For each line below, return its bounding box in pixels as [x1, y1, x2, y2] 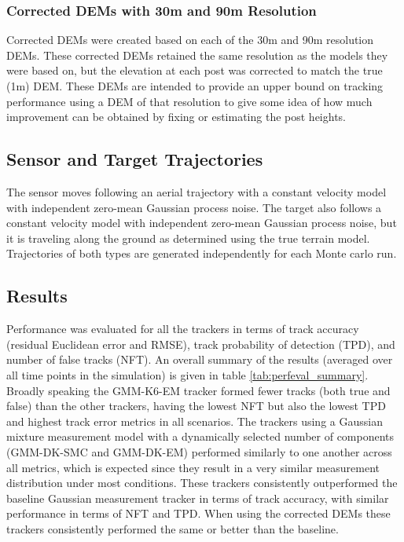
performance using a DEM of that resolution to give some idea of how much [6, 93, 373, 109]
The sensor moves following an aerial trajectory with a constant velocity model [6, 183, 387, 200]
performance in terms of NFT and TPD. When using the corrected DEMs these [6, 505, 391, 522]
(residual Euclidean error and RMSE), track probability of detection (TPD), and [6, 335, 395, 352]
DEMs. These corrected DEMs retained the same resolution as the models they [6, 46, 388, 63]
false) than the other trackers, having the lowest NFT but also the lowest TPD [6, 397, 386, 414]
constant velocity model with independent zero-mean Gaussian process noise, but [6, 214, 397, 231]
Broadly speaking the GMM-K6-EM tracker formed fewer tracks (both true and [6, 382, 391, 398]
